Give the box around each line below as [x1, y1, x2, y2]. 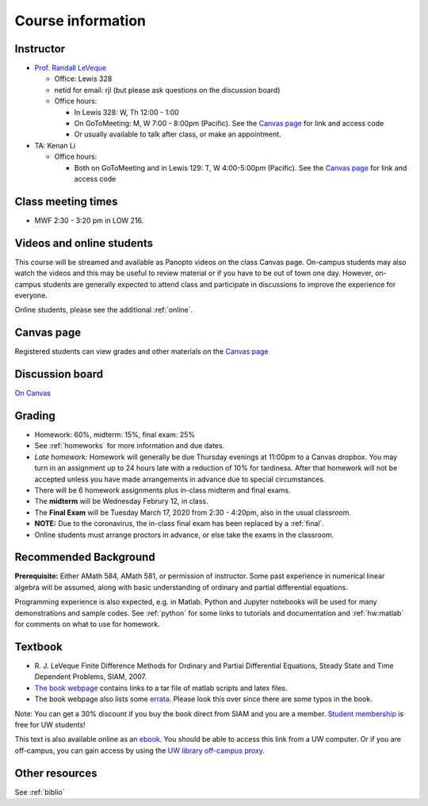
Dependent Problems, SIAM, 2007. [34, 672, 147, 681]
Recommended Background [14, 551, 155, 564]
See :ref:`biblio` [14, 787, 65, 796]
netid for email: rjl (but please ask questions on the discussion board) [54, 85, 281, 94]
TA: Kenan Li [34, 140, 76, 150]
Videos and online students [14, 236, 154, 250]
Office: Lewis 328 [54, 74, 113, 83]
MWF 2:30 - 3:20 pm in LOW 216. [34, 215, 144, 225]
